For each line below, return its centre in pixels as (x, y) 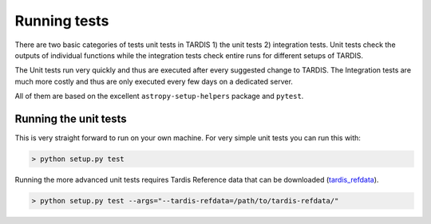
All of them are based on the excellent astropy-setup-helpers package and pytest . (159, 96)
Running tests (62, 21)
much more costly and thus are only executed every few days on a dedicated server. (154, 81)
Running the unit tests (71, 118)
